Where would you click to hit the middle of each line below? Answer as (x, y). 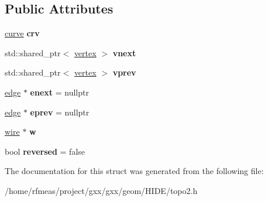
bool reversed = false (45, 151)
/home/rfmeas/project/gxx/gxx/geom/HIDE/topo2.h (101, 190)
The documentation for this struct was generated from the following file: (134, 171)
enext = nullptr (59, 92)
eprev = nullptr (60, 112)
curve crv (22, 33)
